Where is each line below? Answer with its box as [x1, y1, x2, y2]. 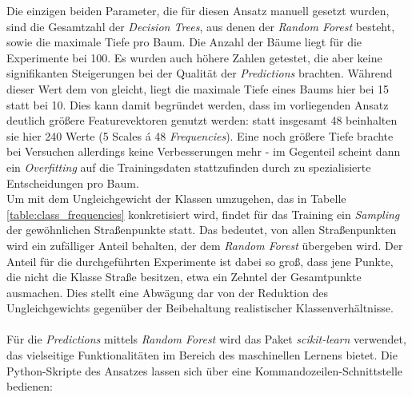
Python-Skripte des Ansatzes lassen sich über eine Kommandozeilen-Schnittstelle [6, 362, 403, 379]
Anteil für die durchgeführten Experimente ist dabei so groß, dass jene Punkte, [6, 252, 394, 269]
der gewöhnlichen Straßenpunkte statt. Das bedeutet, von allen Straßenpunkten [6, 221, 397, 238]
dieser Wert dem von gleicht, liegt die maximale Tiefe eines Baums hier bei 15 [6, 80, 390, 97]
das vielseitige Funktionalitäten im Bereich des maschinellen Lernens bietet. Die [6, 347, 398, 363]
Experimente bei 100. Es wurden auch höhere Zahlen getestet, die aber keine [6, 49, 382, 66]
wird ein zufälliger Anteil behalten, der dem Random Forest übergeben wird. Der [6, 236, 403, 253]
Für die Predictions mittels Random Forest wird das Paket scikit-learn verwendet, [6, 331, 406, 347]
